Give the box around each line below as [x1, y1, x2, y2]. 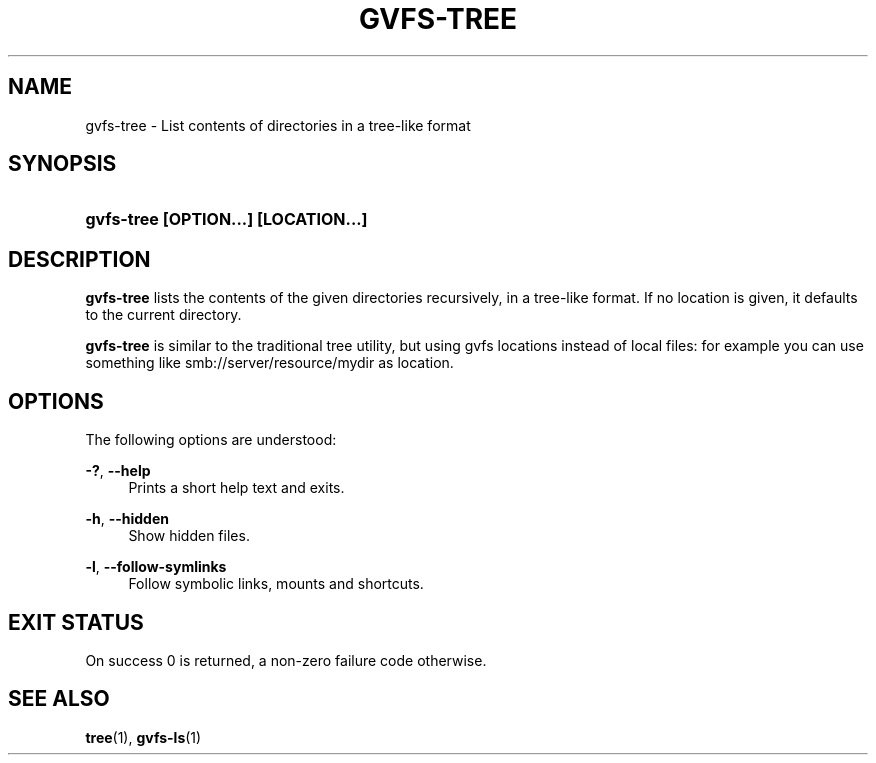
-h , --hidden [85, 510, 169, 528]
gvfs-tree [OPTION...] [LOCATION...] [85, 209, 368, 230]
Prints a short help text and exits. [128, 479, 345, 497]
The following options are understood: [85, 431, 337, 449]
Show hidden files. [128, 527, 250, 545]
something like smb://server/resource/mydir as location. [85, 354, 454, 372]
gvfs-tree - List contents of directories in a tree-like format [85, 116, 471, 134]
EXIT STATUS [8, 609, 144, 635]
